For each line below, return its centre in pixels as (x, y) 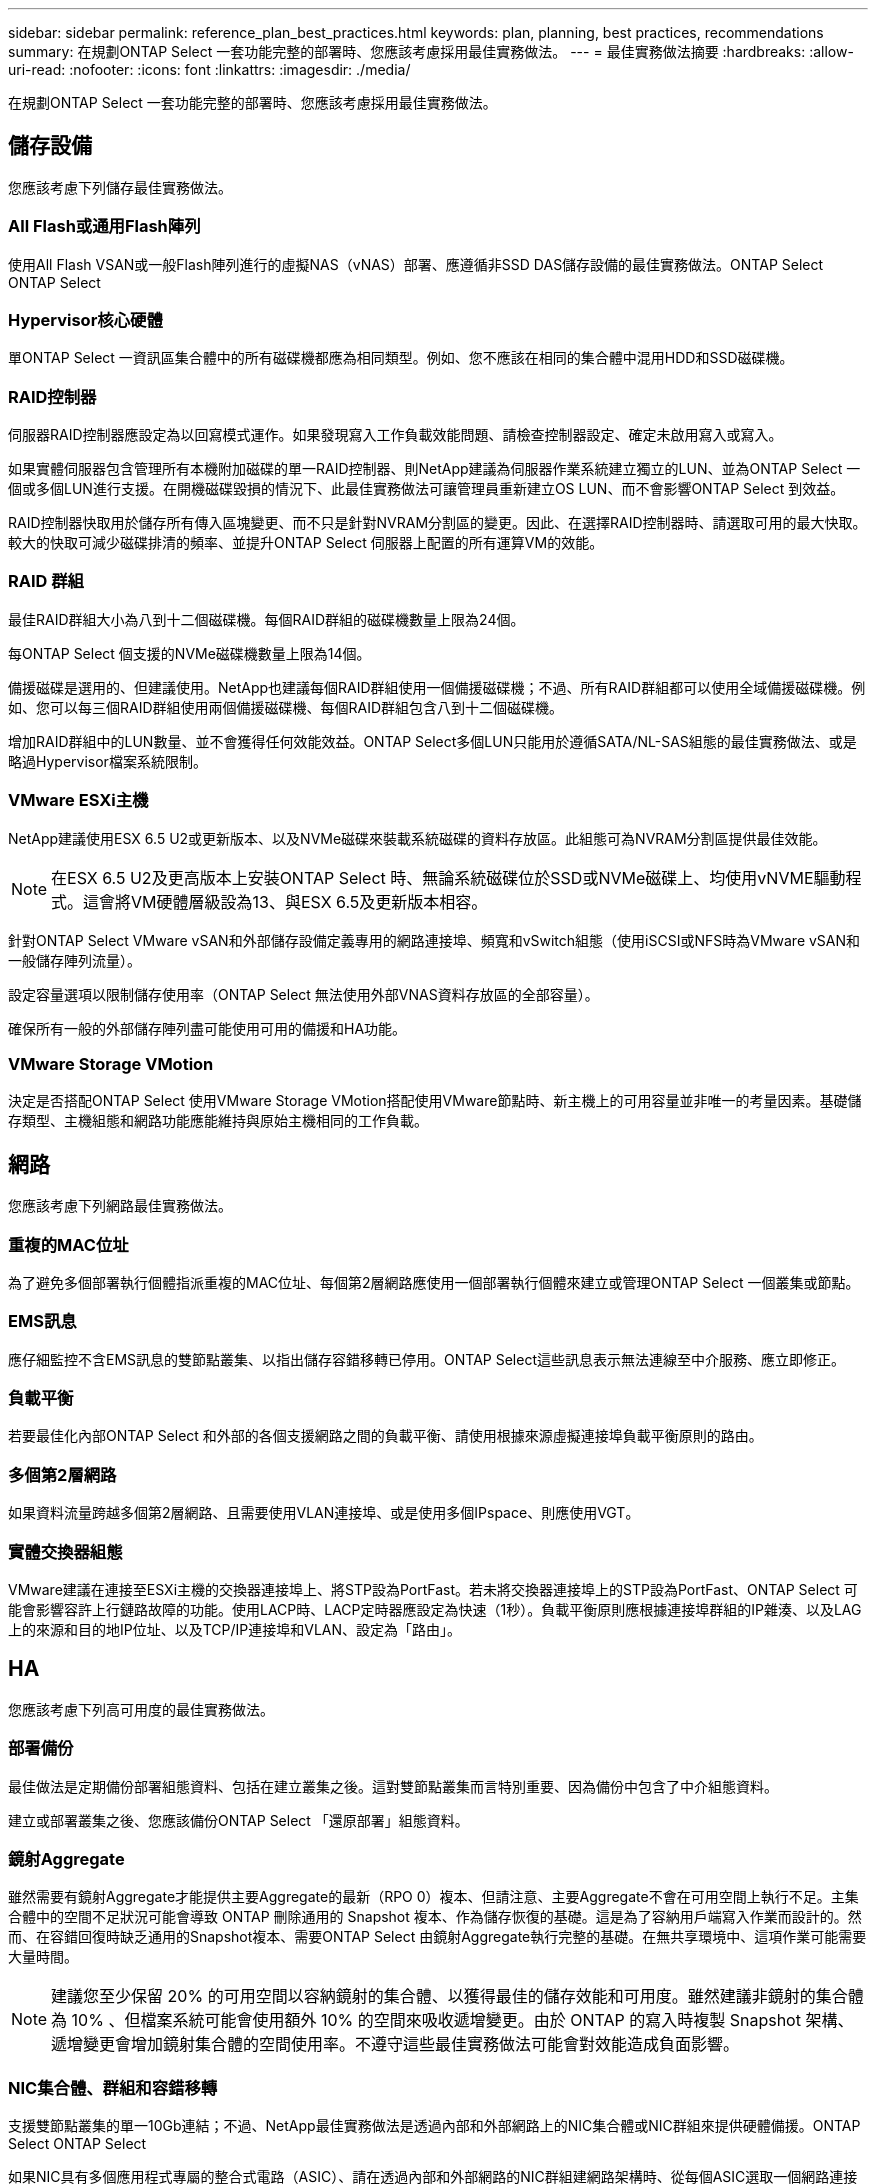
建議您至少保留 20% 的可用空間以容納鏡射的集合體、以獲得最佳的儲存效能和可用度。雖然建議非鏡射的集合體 (457, 1996)
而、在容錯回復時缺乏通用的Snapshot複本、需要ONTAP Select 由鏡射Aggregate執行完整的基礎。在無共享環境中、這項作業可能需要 (437, 1937)
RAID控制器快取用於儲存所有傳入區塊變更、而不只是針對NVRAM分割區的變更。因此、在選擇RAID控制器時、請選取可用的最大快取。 (437, 523)
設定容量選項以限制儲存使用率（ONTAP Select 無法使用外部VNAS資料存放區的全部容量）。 (303, 994)
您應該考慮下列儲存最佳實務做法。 (120, 187)
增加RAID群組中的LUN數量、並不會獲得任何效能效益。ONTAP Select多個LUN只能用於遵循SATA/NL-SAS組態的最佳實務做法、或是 (432, 741)
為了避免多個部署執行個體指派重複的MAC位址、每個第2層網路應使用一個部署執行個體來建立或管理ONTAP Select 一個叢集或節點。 (434, 1282)
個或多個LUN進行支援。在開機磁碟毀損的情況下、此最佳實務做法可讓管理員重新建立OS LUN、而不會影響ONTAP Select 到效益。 (426, 489)
